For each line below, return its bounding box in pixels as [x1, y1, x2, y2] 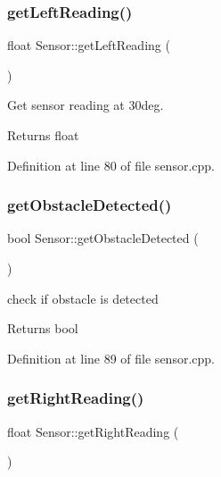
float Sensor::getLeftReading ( [7, 36, 170, 54]
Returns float [7, 126, 79, 144]
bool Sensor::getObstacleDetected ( [7, 229, 199, 247]
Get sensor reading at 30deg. [7, 96, 164, 114]
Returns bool [7, 319, 78, 338]
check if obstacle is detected [7, 289, 159, 307]
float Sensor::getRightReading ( [7, 422, 179, 440]
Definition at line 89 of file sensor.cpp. [7, 348, 215, 367]
